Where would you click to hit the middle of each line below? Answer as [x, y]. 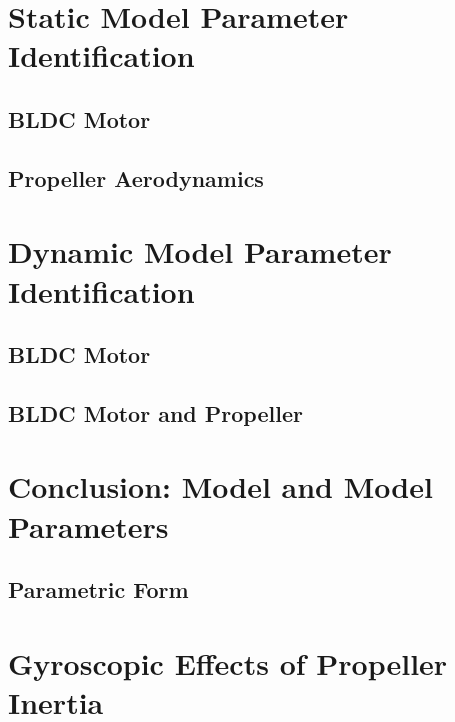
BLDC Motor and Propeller [155, 412]
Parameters [88, 525]
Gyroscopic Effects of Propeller [228, 662]
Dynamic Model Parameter [200, 251]
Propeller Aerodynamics [136, 177]
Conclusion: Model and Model [220, 486]
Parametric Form [98, 589]
